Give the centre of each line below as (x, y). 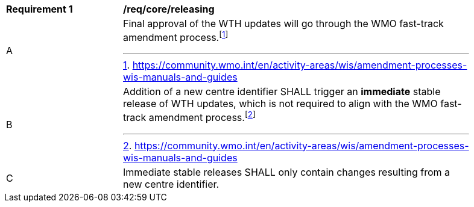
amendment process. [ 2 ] (202, 117)
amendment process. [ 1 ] (176, 37)
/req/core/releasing (169, 9)
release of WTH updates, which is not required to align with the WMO (280, 104)
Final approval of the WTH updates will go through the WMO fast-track (283, 23)
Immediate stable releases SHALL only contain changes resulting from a (287, 172)
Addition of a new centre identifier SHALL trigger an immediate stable (282, 92)
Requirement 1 (39, 9)
